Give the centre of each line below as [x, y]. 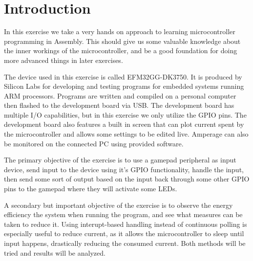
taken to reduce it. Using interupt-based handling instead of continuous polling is [126, 224]
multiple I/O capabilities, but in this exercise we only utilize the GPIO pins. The [125, 114]
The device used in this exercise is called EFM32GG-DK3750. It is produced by [123, 76]
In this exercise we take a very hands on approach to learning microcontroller [120, 31]
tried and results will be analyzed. [55, 252]
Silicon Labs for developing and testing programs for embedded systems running [124, 86]
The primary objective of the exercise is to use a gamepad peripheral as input [120, 160]
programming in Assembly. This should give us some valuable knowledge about [122, 41]
